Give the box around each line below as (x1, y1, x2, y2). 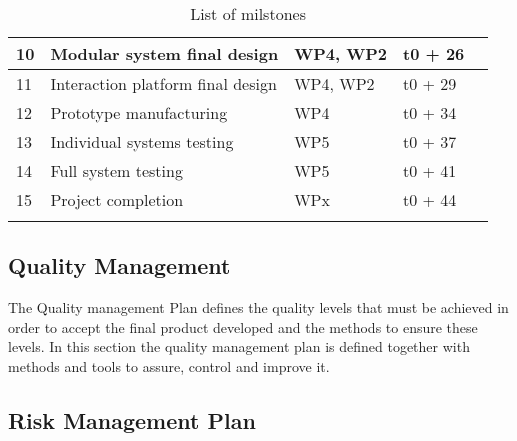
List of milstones (190, 2, 306, 25)
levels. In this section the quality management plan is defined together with (8, 336, 470, 357)
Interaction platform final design (50, 72, 277, 95)
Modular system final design (50, 42, 279, 65)
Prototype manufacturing (50, 101, 228, 124)
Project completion (50, 188, 184, 211)
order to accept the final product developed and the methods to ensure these (8, 316, 478, 337)
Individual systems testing (50, 130, 234, 153)
